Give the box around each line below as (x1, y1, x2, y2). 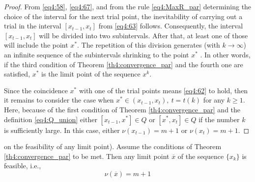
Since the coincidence (4, 85, 68, 95)
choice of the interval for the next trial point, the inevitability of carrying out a (4, 11, 243, 21)
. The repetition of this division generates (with (77, 40, 220, 50)
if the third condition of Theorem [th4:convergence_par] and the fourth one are (4, 59, 243, 69)
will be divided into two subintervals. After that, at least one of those (39, 30, 248, 40)
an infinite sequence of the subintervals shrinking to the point (4, 49, 189, 59)
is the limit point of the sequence (41, 69, 141, 79)
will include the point (4, 40, 68, 50)
